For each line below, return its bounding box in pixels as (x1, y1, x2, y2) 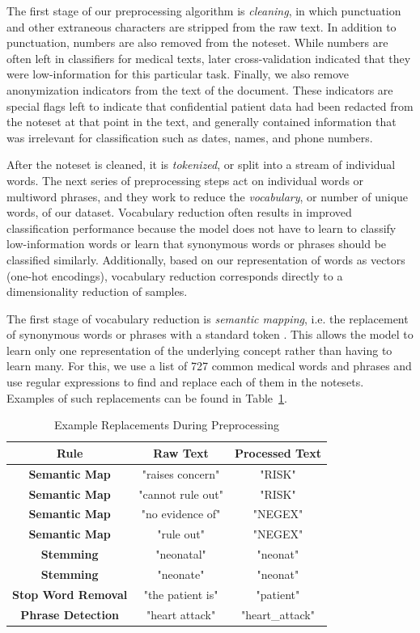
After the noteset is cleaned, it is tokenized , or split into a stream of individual (6, 156, 396, 173)
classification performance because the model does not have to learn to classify (6, 219, 397, 236)
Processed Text (234, 444, 321, 461)
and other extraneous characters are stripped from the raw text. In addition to (6, 18, 397, 35)
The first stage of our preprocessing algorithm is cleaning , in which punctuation (6, 2, 401, 19)
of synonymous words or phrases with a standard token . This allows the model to (6, 326, 414, 343)
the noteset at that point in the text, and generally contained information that (6, 113, 397, 130)
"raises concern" (142, 465, 220, 482)
